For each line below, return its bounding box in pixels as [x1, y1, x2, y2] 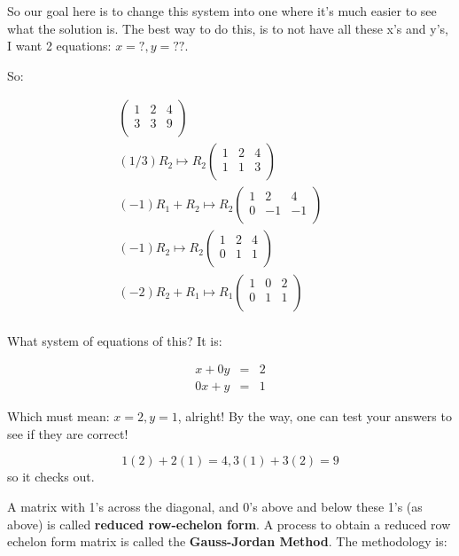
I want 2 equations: [7, 36, 112, 55]
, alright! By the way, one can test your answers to [177, 407, 452, 426]
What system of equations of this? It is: [7, 331, 222, 349]
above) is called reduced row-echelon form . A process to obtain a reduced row [7, 514, 451, 533]
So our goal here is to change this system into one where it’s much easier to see [7, 2, 437, 20]
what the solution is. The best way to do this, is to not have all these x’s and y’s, [7, 19, 448, 37]
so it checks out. [7, 467, 95, 486]
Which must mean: [7, 407, 110, 426]
